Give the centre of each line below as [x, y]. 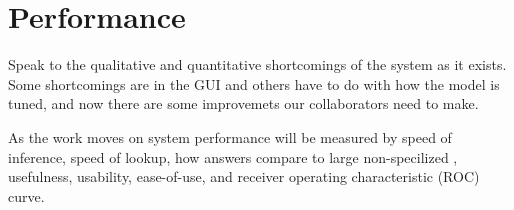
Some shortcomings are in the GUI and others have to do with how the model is [254, 83]
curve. [26, 195]
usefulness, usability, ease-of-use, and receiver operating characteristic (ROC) [244, 176]
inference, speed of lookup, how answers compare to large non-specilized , [233, 156]
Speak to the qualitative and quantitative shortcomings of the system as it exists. [257, 64]
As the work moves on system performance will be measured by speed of [230, 136]
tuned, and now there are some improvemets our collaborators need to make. [243, 103]
